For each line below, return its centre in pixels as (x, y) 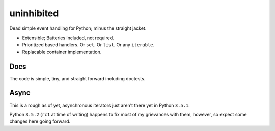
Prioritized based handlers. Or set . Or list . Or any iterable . (88, 45)
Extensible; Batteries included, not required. (68, 38)
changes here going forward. (40, 121)
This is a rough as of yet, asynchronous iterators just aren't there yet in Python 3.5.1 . (100, 105)
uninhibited (34, 13)
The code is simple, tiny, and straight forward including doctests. (77, 78)
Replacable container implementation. (62, 52)
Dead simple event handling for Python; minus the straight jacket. (78, 28)
